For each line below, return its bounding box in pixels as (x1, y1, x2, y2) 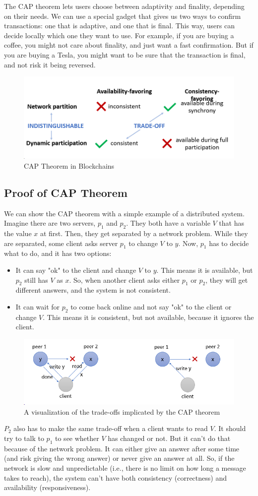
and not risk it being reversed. (4, 59, 96, 69)
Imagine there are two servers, (4, 218, 96, 228)
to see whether (55, 433, 99, 443)
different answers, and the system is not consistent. (15, 285, 171, 295)
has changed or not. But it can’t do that (108, 433, 231, 443)
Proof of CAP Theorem (4, 185, 128, 200)
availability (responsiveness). (4, 482, 91, 493)
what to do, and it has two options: (4, 248, 112, 258)
